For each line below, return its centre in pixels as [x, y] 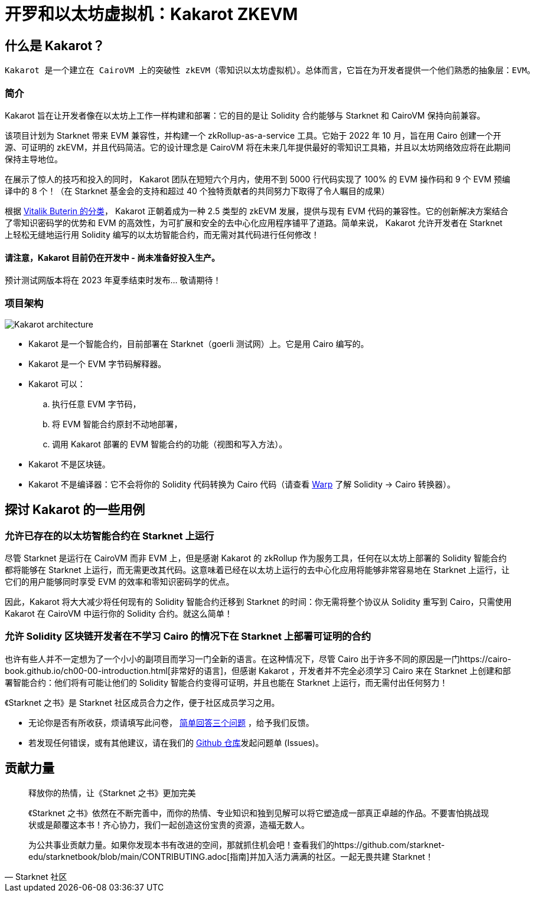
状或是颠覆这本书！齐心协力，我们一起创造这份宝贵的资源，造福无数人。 [169, 824]
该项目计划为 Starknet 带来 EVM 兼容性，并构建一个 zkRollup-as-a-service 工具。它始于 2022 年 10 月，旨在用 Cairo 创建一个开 [253, 135]
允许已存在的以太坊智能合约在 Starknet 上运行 [110, 536]
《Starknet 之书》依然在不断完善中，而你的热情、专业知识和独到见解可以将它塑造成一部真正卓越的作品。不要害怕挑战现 [259, 813]
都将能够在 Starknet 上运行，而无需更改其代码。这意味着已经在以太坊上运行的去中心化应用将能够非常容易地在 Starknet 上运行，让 [257, 570]
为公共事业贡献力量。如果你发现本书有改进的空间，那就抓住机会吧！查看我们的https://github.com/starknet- [237, 844]
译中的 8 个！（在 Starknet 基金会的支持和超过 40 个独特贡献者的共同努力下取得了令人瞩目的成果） [197, 191]
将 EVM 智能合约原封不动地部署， [117, 424]
